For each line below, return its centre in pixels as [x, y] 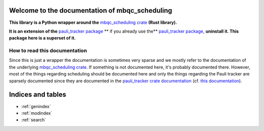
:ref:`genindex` [36, 106]
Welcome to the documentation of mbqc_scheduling [90, 10]
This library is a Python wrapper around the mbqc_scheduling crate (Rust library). [93, 22]
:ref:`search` [34, 120]
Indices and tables [38, 95]
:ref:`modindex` [37, 113]
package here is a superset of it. [42, 38]
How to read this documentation [48, 51]
